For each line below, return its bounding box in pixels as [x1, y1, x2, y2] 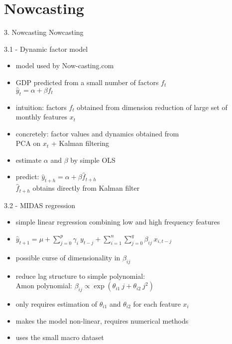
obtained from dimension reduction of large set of [77, 102, 228, 112]
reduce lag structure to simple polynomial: [15, 270, 145, 281]
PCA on [15, 138, 41, 148]
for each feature [133, 298, 181, 309]
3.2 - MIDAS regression [4, 200, 76, 210]
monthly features [15, 112, 67, 122]
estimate [15, 154, 42, 165]
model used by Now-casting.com [15, 60, 114, 71]
